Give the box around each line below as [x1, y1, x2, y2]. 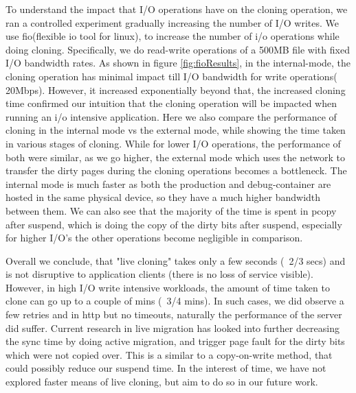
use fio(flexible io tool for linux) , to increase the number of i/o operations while [5, 29, 340, 43]
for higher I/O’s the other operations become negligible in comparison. [5, 230, 303, 245]
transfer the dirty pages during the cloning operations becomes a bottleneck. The [5, 163, 347, 178]
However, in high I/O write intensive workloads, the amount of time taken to [5, 280, 330, 294]
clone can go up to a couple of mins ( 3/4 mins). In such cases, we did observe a [5, 294, 344, 308]
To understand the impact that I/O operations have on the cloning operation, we [5, 2, 348, 16]
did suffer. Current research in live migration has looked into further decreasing [5, 320, 340, 335]
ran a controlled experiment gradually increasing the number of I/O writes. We [5, 15, 339, 29]
